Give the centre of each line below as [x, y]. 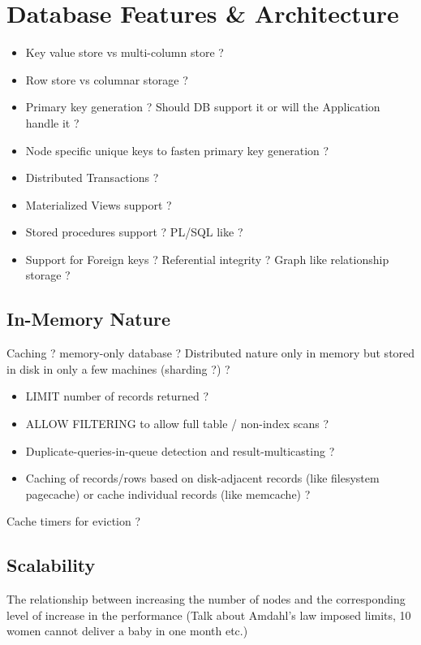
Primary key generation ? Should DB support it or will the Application [203, 107]
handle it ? [52, 122]
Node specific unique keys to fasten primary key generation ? [177, 150]
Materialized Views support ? [99, 204]
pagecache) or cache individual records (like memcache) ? [168, 493]
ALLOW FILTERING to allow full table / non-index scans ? [177, 424]
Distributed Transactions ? [92, 177]
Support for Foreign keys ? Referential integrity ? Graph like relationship [207, 259]
